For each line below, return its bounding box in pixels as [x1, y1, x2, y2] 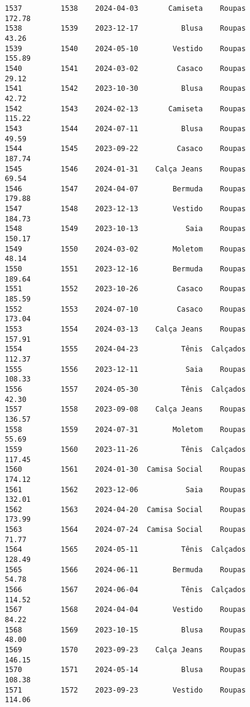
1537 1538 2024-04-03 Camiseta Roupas [5, 4, 246, 13]
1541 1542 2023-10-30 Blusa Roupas [5, 84, 246, 93]
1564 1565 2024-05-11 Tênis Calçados [5, 545, 246, 554]
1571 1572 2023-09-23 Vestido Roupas [5, 685, 246, 694]
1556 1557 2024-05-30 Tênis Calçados [5, 384, 246, 394]
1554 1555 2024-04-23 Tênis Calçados [5, 345, 246, 354]
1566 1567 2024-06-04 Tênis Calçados [5, 585, 246, 594]
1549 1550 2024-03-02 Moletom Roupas [5, 244, 246, 253]
